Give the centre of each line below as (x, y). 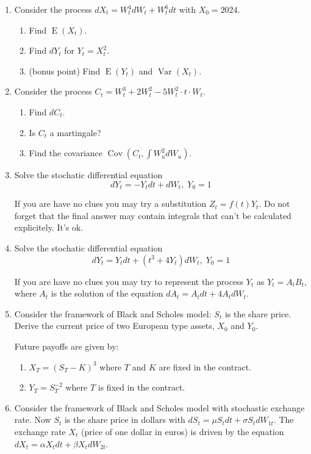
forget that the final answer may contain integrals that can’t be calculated (153, 215)
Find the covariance (66, 153)
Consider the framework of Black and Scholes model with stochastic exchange (159, 407)
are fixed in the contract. (205, 366)
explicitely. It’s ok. (49, 227)
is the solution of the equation (107, 293)
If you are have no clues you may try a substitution (110, 204)
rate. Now (33, 420)
